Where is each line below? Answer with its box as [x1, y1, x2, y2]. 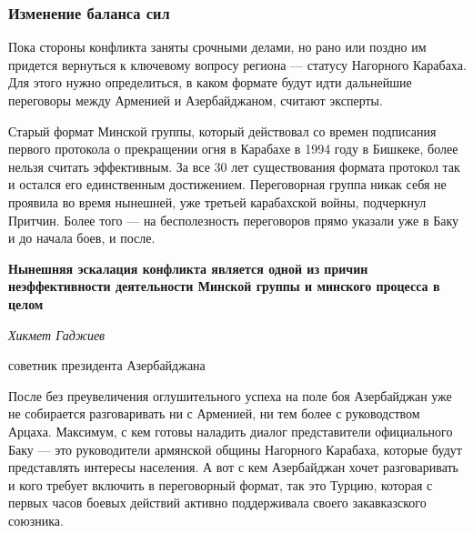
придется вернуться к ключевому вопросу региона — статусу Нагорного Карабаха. [8, 55, 467, 74]
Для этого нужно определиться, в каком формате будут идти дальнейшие [8, 73, 412, 92]
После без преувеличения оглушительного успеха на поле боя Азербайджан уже [8, 386, 452, 405]
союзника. [8, 510, 64, 529]
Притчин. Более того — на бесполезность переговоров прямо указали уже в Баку [8, 210, 459, 229]
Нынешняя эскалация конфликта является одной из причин [8, 258, 368, 277]
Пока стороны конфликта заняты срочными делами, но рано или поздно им [8, 37, 427, 56]
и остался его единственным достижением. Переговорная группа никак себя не [8, 175, 447, 194]
